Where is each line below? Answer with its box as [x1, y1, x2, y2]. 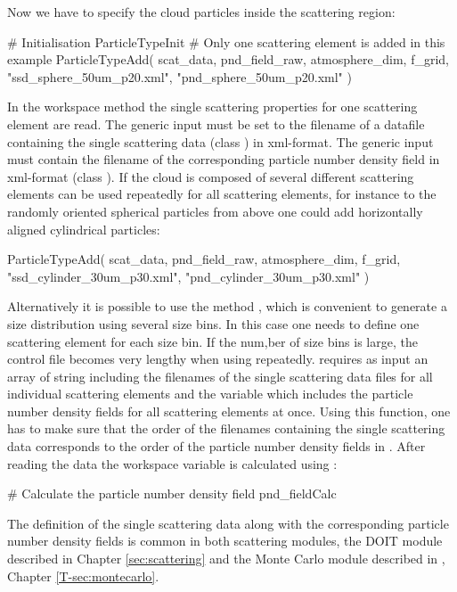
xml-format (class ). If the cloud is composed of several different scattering [7, 167, 414, 185]
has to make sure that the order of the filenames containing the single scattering [7, 419, 445, 438]
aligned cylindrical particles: [7, 219, 160, 238]
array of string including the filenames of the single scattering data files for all [7, 366, 433, 385]
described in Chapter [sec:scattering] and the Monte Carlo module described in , [7, 549, 445, 568]
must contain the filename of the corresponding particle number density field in [7, 150, 440, 169]
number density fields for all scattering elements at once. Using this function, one [7, 401, 451, 420]
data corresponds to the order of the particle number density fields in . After [7, 437, 426, 456]
